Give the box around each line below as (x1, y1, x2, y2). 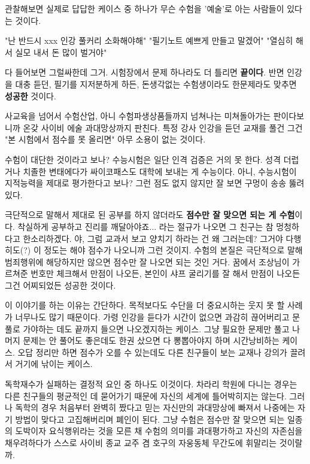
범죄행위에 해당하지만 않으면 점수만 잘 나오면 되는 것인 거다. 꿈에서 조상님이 (5, 255, 290, 268)
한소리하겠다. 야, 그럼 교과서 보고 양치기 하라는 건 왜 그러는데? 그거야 (23, 232, 283, 244)
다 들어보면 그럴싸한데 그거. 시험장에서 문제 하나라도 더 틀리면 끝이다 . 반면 (5, 66, 284, 78)
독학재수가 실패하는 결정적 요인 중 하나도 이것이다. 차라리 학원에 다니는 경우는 (5, 378, 297, 390)
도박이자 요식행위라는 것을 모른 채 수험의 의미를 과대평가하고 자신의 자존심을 (15, 424, 303, 437)
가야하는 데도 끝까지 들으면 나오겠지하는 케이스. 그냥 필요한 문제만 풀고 (23, 322, 290, 335)
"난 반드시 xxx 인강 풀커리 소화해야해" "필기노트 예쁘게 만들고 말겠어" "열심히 (5, 34, 293, 47)
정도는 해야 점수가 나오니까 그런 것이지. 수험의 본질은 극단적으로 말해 (44, 244, 303, 256)
